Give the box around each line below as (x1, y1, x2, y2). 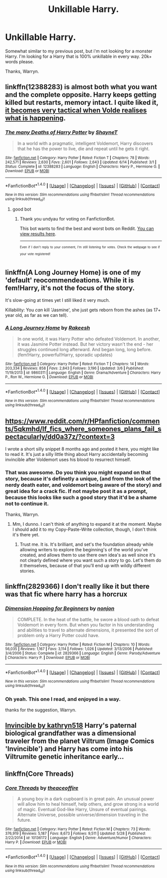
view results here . (19, 230, 57, 236)
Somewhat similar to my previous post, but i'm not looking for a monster (5, 48, 153, 54)
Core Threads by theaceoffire (5, 784, 79, 791)
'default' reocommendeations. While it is (5, 276, 134, 285)
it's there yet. (12, 531, 40, 537)
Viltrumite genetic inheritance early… (5, 752, 124, 761)
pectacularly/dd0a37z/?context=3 (5, 433, 115, 441)
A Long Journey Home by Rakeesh (5, 324, 90, 331)
